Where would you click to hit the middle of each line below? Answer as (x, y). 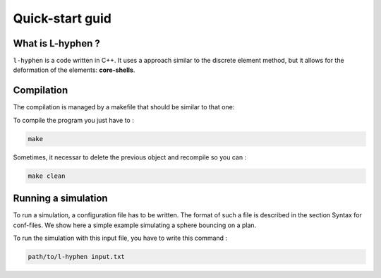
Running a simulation (61, 199)
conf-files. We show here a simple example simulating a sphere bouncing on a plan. (135, 225)
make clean (47, 176)
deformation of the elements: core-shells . (74, 70)
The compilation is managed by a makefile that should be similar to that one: (124, 107)
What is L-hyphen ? (56, 43)
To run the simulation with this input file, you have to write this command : (120, 238)
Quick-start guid (62, 18)
